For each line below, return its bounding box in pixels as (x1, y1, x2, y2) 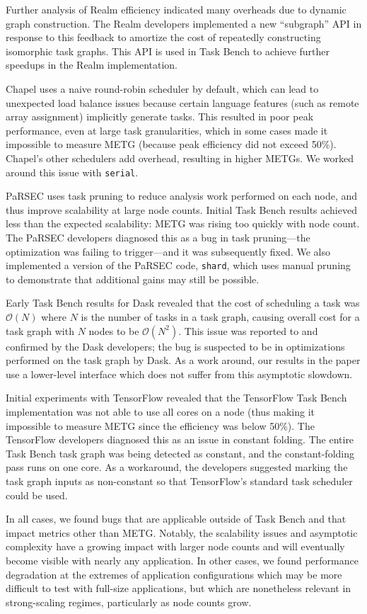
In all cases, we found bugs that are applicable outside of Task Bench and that (6, 511, 346, 526)
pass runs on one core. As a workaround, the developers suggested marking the (6, 460, 348, 474)
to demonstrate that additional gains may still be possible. (6, 271, 260, 286)
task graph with (6, 323, 74, 338)
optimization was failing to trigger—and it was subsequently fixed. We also (6, 244, 330, 258)
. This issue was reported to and (178, 323, 318, 338)
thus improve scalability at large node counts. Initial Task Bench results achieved (6, 202, 357, 217)
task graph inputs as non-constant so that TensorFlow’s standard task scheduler (6, 473, 353, 488)
